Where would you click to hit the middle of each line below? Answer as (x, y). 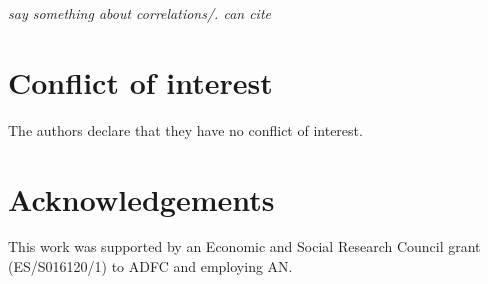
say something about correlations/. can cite (140, 13)
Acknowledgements (141, 198)
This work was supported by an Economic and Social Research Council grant (244, 246)
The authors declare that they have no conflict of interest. (185, 129)
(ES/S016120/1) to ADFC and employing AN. (150, 266)
